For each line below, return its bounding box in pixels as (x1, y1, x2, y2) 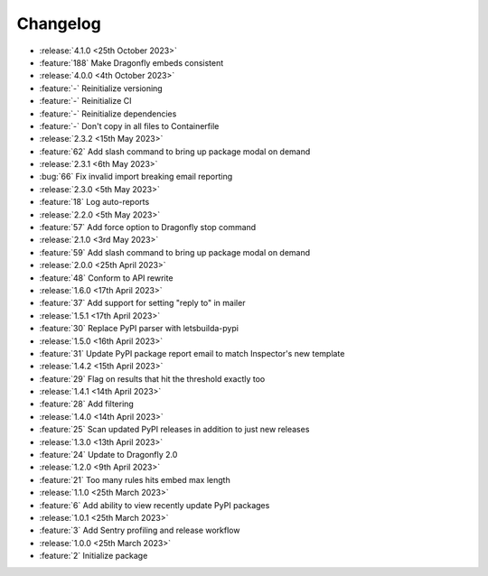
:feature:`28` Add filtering (39, 398, 135, 410)
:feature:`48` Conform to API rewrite (39, 272, 174, 283)
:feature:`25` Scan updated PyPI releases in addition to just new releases (39, 424, 310, 435)
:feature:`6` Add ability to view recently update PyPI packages (39, 499, 270, 510)
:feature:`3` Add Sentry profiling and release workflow (39, 525, 240, 536)
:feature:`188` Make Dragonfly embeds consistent (39, 57, 224, 68)
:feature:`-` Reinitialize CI (39, 96, 132, 107)
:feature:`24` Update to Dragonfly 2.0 (39, 450, 178, 460)
